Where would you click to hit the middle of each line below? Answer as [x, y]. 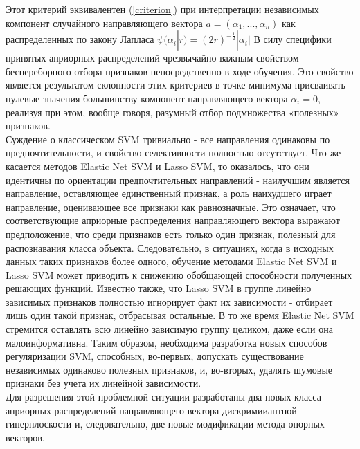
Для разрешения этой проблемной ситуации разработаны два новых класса [163, 397]
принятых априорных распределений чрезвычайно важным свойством [152, 58]
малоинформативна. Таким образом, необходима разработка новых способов [166, 342]
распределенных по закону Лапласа [80, 39]
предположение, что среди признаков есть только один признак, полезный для [171, 233]
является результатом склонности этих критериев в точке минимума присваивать [175, 85]
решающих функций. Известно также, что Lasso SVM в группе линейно [159, 288]
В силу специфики [292, 39]
